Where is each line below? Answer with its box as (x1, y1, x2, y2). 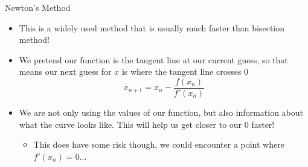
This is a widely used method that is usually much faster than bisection (19, 21, 285, 34)
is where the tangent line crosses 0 (121, 65, 249, 78)
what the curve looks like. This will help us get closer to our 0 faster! (19, 118, 275, 130)
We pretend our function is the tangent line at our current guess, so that (19, 53, 288, 66)
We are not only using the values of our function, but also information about (19, 106, 303, 119)
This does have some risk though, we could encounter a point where (33, 138, 284, 151)
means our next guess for (19, 65, 112, 78)
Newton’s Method (5, 1, 71, 13)
